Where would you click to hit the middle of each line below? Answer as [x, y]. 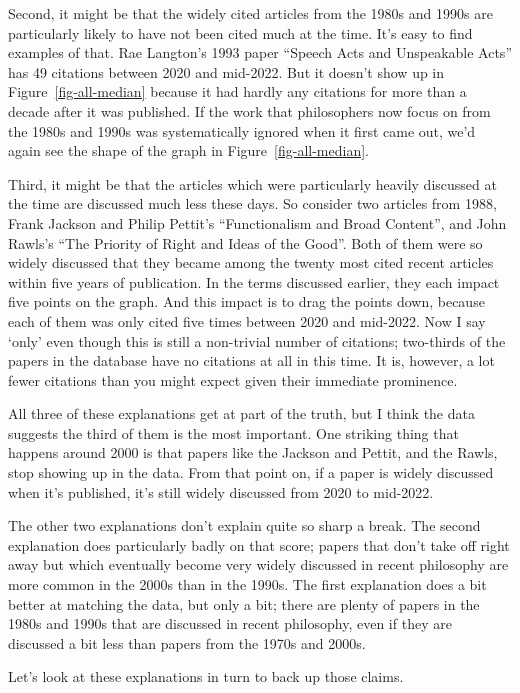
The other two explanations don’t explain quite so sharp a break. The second [244, 525]
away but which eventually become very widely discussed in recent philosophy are [258, 564]
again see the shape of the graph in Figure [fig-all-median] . [188, 150]
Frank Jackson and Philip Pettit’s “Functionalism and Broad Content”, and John [257, 222]
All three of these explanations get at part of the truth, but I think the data [241, 413]
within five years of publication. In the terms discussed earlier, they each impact [254, 281]
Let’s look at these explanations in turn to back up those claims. [206, 676]
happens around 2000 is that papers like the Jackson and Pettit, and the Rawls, [253, 452]
